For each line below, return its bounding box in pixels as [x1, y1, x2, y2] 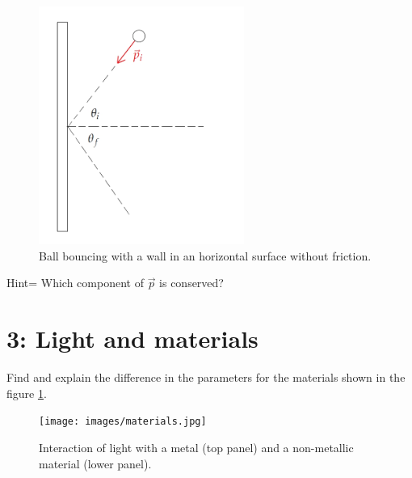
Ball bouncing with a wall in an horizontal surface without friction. [39, 247, 372, 264]
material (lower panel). [39, 455, 152, 472]
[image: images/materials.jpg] [39, 416, 207, 428]
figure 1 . [6, 384, 47, 401]
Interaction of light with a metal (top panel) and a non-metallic [39, 438, 354, 455]
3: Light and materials [6, 322, 259, 355]
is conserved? [159, 274, 224, 291]
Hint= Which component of [6, 274, 144, 291]
